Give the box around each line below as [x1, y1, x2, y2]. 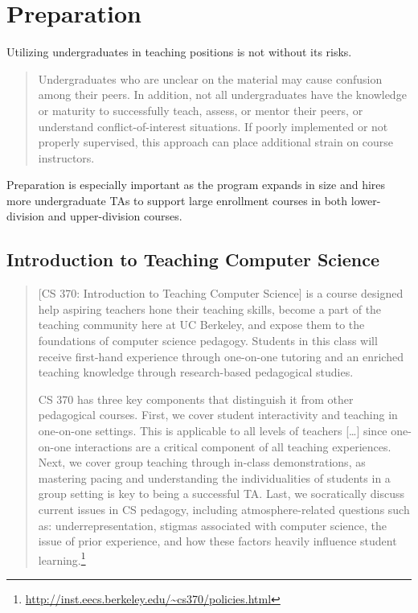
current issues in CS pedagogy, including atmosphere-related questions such [38, 500, 410, 517]
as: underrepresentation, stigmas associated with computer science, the [38, 516, 387, 533]
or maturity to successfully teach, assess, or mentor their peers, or [38, 101, 363, 118]
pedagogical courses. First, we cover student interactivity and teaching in [38, 406, 398, 423]
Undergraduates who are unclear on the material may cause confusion [38, 70, 383, 87]
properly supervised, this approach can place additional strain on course [38, 134, 394, 150]
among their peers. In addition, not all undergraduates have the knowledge [38, 86, 407, 103]
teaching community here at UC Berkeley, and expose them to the [38, 316, 365, 333]
